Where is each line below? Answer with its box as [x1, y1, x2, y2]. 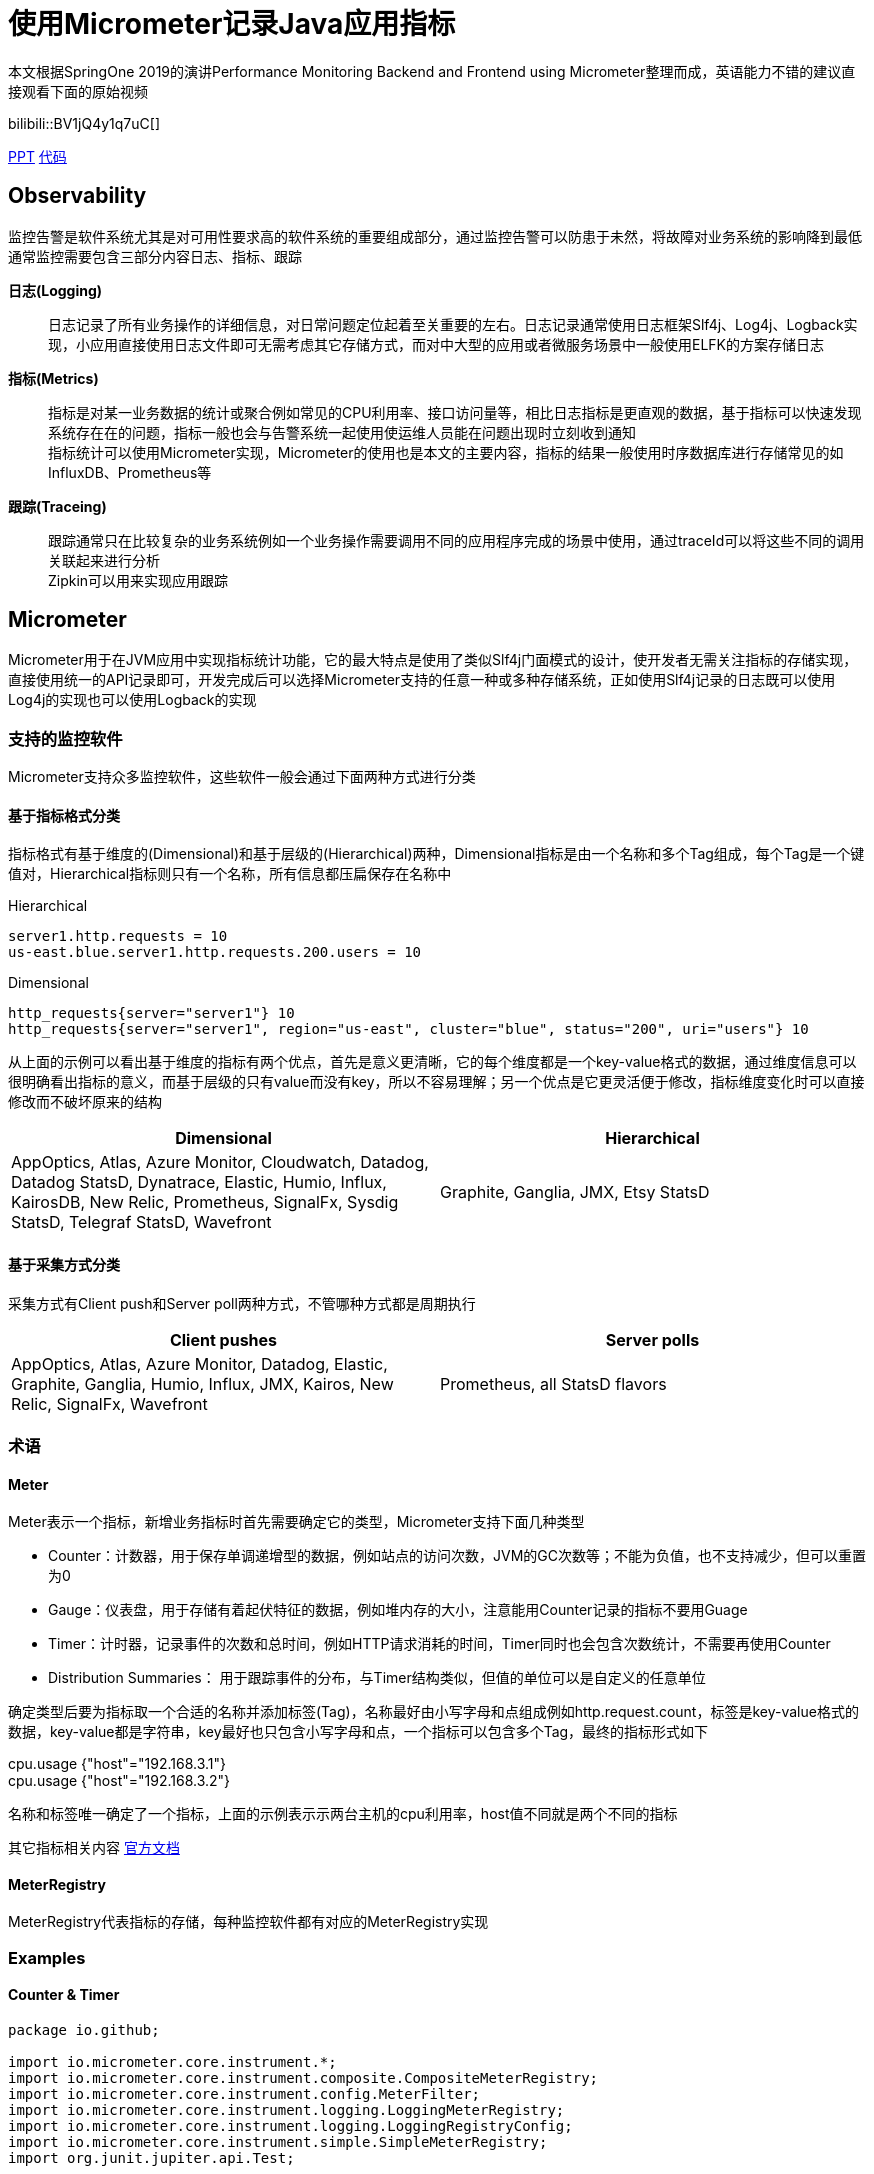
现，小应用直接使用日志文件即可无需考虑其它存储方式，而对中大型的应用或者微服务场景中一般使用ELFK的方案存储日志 [48, 335, 824, 353]
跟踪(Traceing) [8, 497, 107, 515]
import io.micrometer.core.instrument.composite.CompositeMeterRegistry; [8, 2070, 599, 2087]
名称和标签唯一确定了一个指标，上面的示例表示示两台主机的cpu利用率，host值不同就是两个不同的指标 [8, 1805, 678, 1823]
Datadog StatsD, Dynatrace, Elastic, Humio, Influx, [11, 1172, 387, 1193]
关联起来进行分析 [48, 551, 160, 569]
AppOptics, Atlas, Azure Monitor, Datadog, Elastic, [11, 1353, 388, 1374]
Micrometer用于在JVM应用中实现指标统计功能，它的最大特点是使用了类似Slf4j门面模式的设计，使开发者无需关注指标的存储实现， [8, 651, 858, 669]
